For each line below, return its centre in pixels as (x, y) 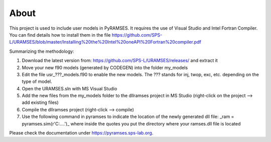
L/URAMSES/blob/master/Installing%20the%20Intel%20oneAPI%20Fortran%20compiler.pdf (105, 42)
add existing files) (40, 102)
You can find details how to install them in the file (60, 35)
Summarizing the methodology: (42, 51)
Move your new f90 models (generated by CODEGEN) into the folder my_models (105, 67)
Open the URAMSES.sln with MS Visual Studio (70, 88)
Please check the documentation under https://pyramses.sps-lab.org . (81, 133)
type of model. (37, 82)
